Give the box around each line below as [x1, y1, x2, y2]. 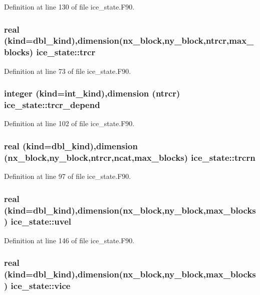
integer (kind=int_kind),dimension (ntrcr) [4, 87, 180, 100]
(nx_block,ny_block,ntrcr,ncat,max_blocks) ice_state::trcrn [4, 151, 255, 163]
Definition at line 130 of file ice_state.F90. [4, 2, 135, 12]
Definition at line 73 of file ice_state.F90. [4, 65, 131, 76]
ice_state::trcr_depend [4, 99, 100, 111]
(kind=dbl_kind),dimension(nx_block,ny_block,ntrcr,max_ [4, 34, 254, 47]
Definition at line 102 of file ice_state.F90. [4, 118, 135, 129]
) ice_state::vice [4, 279, 71, 292]
